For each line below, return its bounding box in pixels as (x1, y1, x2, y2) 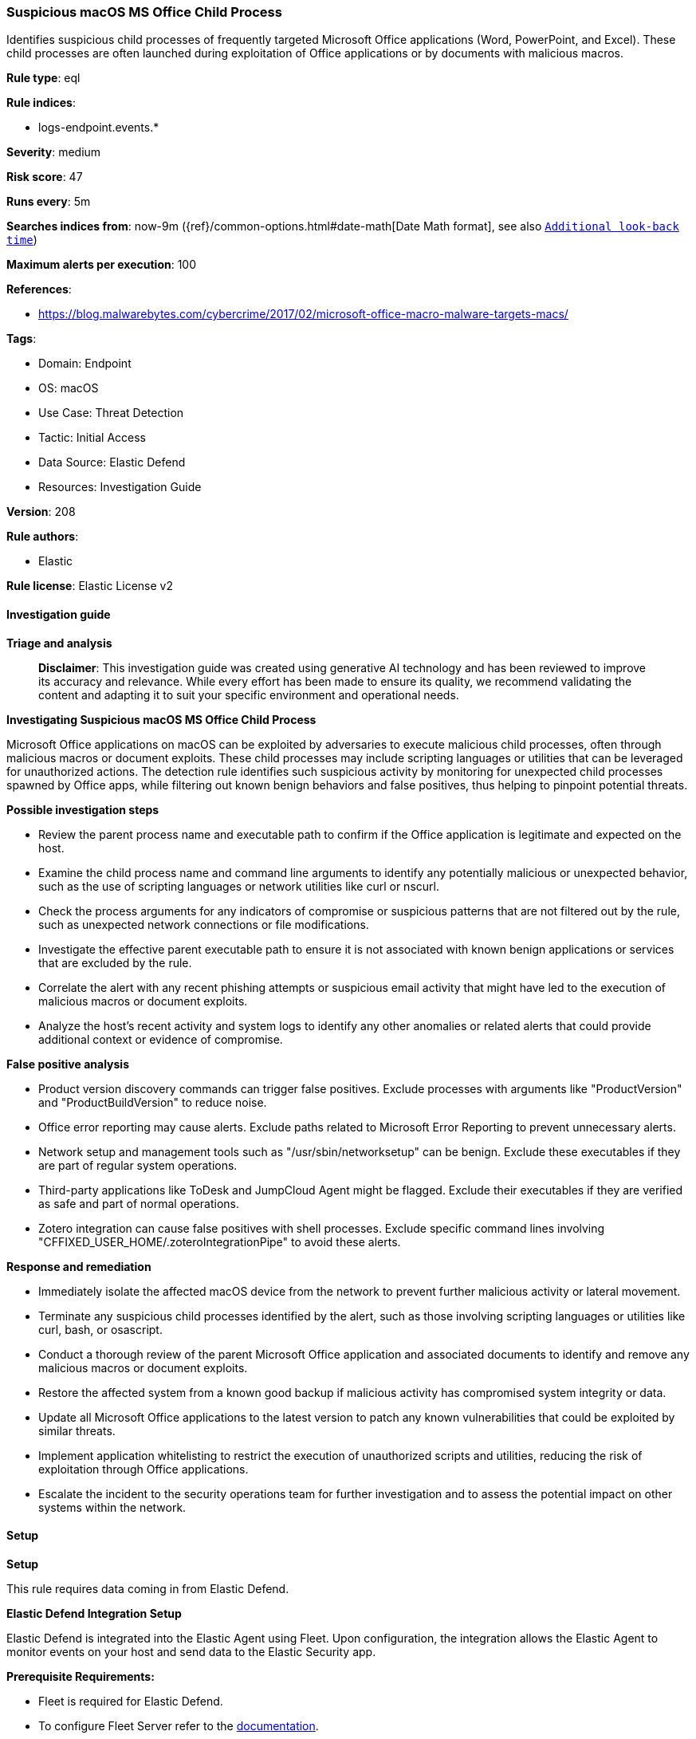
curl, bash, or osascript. (38, 1322, 163, 1336)
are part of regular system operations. (38, 1158, 238, 1172)
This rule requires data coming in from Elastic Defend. (6, 1581, 289, 1595)
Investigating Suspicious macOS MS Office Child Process (6, 712, 317, 726)
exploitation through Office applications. (38, 1462, 249, 1476)
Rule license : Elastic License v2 (6, 579, 173, 593)
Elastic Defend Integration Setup (6, 1606, 182, 1620)
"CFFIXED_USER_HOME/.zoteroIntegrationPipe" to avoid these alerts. (38, 1234, 401, 1249)
